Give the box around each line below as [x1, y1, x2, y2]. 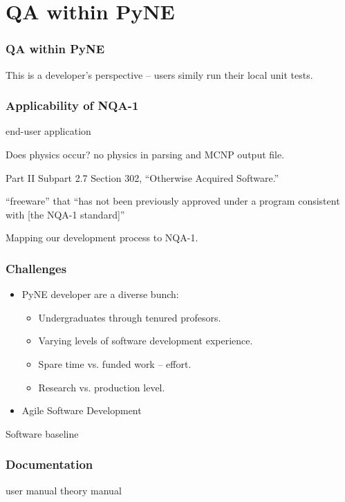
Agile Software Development [21, 403, 142, 418]
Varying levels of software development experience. [38, 333, 253, 348]
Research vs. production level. [38, 380, 165, 394]
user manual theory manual [6, 483, 122, 497]
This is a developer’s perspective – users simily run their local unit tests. [6, 67, 313, 82]
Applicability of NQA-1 [6, 97, 139, 114]
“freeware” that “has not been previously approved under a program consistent [6, 194, 340, 208]
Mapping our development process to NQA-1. [6, 230, 198, 245]
